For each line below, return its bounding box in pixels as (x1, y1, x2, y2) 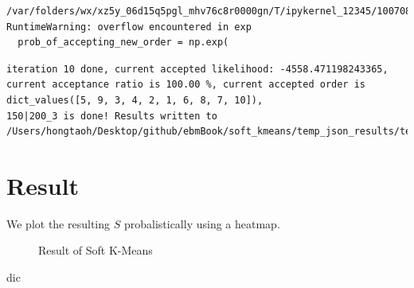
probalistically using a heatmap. (123, 215, 280, 232)
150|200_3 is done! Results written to (6, 110, 217, 122)
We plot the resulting (6, 215, 111, 232)
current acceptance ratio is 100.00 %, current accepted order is (6, 79, 366, 91)
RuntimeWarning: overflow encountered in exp (6, 21, 252, 33)
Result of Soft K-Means (38, 242, 153, 259)
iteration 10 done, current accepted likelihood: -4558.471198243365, (6, 63, 389, 75)
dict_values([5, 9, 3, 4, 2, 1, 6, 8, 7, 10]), (6, 94, 264, 106)
